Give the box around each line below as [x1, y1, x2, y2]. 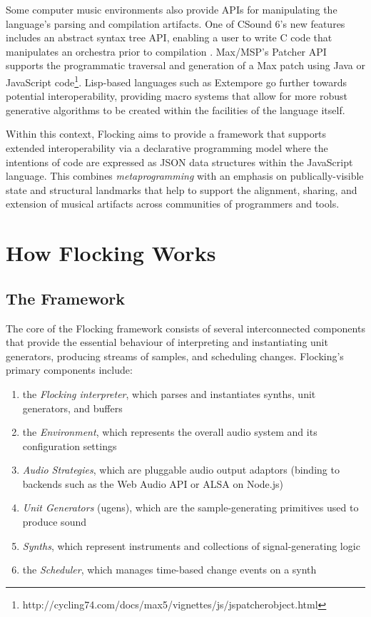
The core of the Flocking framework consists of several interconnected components [6, 320, 365, 335]
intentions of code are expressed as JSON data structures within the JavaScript [6, 154, 353, 169]
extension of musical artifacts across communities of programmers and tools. [6, 196, 340, 211]
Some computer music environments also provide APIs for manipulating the [6, 2, 337, 16]
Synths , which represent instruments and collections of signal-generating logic [22, 538, 360, 553]
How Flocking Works [6, 238, 216, 267]
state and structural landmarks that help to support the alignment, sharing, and [6, 182, 357, 197]
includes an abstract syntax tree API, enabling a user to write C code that [6, 30, 332, 45]
